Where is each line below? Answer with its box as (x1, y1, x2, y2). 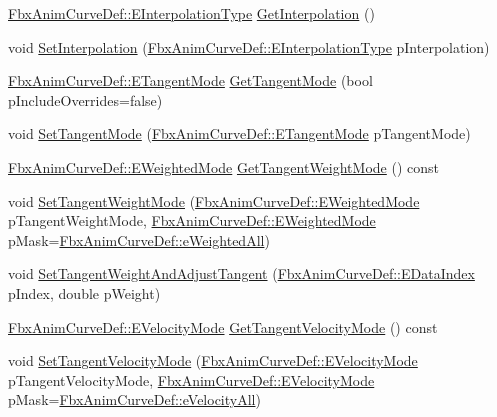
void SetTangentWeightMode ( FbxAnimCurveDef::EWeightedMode (8, 190, 420, 211)
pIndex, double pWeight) (8, 282, 161, 303)
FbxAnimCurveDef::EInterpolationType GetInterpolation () (8, 3, 375, 23)
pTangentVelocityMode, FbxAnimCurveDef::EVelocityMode (8, 369, 375, 390)
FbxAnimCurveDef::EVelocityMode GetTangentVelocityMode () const (8, 316, 438, 337)
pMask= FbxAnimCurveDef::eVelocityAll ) (8, 389, 261, 410)
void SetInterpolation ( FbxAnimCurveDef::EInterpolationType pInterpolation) (8, 36, 490, 57)
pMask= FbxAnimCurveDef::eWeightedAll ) (8, 229, 270, 250)
